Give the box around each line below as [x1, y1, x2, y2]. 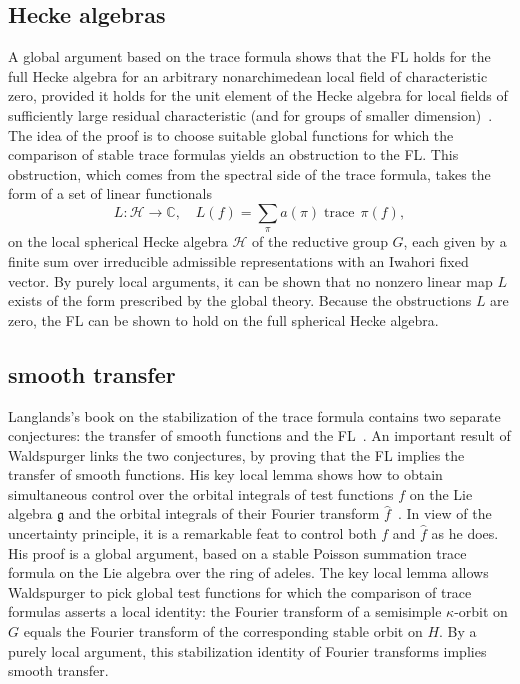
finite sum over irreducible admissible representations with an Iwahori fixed [8, 250, 469, 271]
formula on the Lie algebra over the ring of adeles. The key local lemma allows [8, 562, 489, 583]
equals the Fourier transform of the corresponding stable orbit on [23, 621, 423, 642]
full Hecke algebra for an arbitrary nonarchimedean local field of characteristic [8, 65, 488, 86]
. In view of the [397, 503, 492, 524]
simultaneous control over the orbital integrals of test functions [8, 483, 394, 504]
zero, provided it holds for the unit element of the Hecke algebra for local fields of [8, 85, 508, 106]
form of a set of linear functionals [8, 183, 213, 204]
